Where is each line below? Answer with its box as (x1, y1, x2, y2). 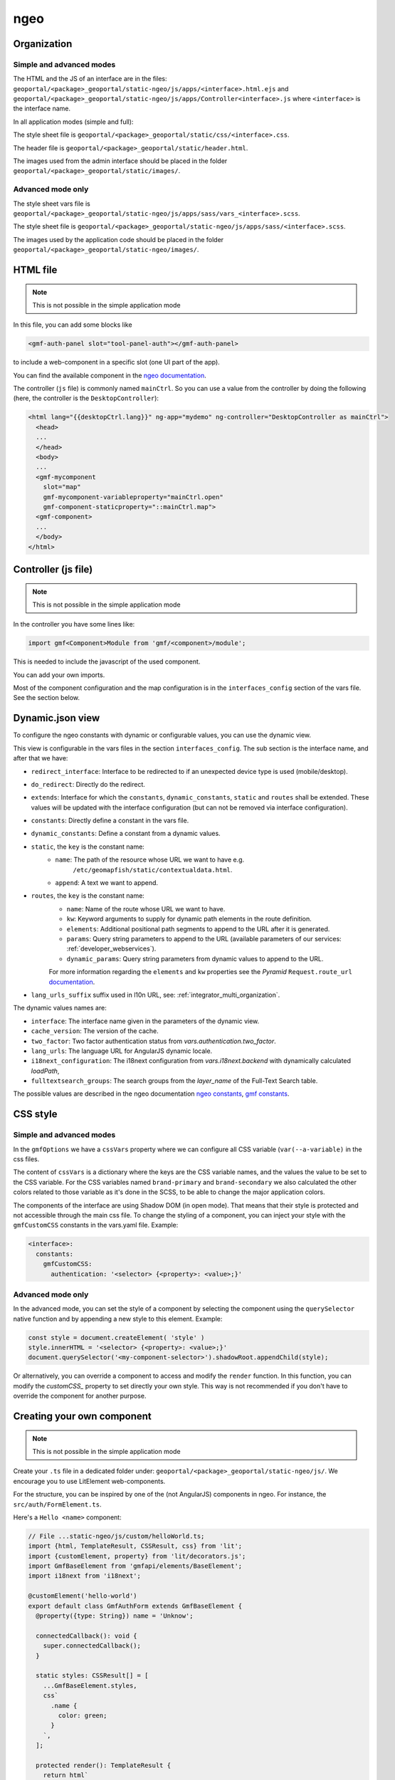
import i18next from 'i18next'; (28, 1572, 142, 1580)
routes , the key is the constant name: (31, 891, 145, 900)
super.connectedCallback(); (43, 1642, 142, 1650)
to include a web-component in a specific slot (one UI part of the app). (13, 358, 220, 367)
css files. (13, 1155, 40, 1163)
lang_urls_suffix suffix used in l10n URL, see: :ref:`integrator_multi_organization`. (31, 990, 280, 999)
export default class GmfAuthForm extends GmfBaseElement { (28, 1602, 243, 1610)
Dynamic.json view (13, 712, 100, 724)
